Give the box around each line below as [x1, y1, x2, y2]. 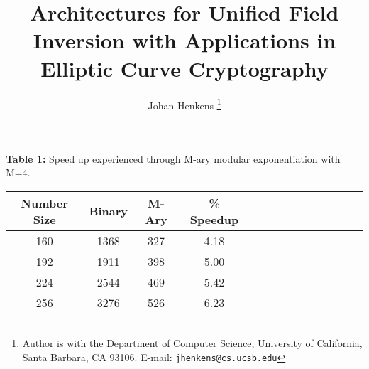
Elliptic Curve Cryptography [40, 53, 329, 82]
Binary [89, 203, 128, 220]
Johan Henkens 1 [148, 95, 221, 112]
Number [21, 194, 68, 211]
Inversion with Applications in [33, 26, 336, 55]
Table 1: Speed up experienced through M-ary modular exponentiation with [6, 151, 341, 166]
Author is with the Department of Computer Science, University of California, [22, 335, 363, 350]
